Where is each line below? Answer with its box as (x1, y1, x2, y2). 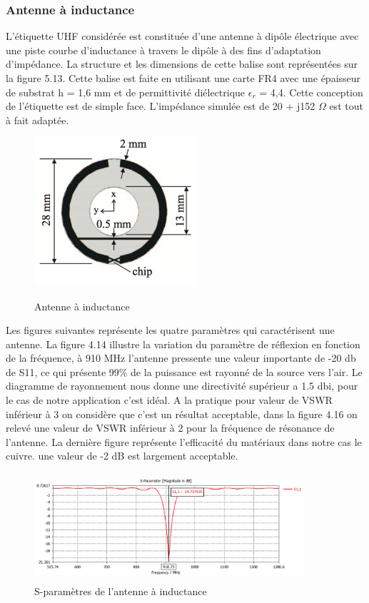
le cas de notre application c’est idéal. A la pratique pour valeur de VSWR (6, 392, 333, 407)
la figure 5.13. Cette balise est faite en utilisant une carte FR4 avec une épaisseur (6, 71, 361, 85)
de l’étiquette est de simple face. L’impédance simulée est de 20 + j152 (6, 98, 315, 113)
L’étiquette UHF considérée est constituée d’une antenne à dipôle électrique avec (6, 29, 359, 44)
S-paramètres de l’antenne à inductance (34, 583, 207, 598)
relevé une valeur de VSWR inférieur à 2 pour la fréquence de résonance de (6, 420, 335, 435)
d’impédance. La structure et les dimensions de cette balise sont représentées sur (6, 56, 358, 71)
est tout (329, 98, 363, 113)
